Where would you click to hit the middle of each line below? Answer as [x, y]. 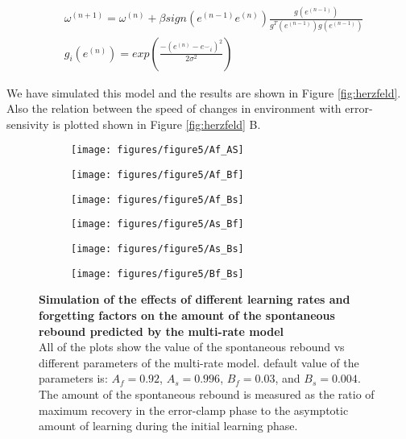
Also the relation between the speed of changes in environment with [174, 108]
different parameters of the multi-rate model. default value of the [199, 362]
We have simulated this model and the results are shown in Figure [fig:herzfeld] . [204, 92]
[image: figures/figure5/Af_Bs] [157, 199]
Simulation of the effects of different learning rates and [195, 299]
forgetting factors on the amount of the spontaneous [187, 315]
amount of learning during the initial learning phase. [168, 426]
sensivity [28, 124]
